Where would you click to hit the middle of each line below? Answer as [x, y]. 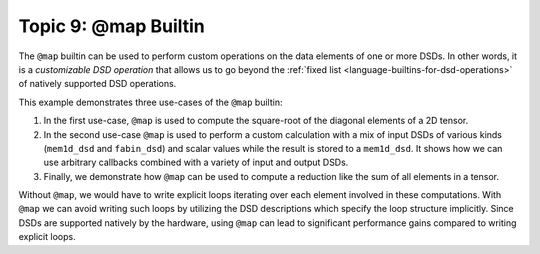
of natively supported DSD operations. [97, 84]
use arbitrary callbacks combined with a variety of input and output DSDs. [196, 162]
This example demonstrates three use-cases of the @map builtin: [150, 102]
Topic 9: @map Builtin [111, 26]
